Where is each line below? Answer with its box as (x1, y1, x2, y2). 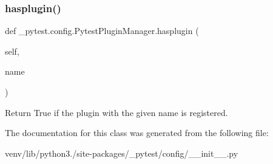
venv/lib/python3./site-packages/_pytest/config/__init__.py (5, 146, 238, 159)
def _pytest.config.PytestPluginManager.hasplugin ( (5, 24, 199, 37)
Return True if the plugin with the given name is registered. (5, 106, 228, 118)
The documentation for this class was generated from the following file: (5, 126, 269, 139)
